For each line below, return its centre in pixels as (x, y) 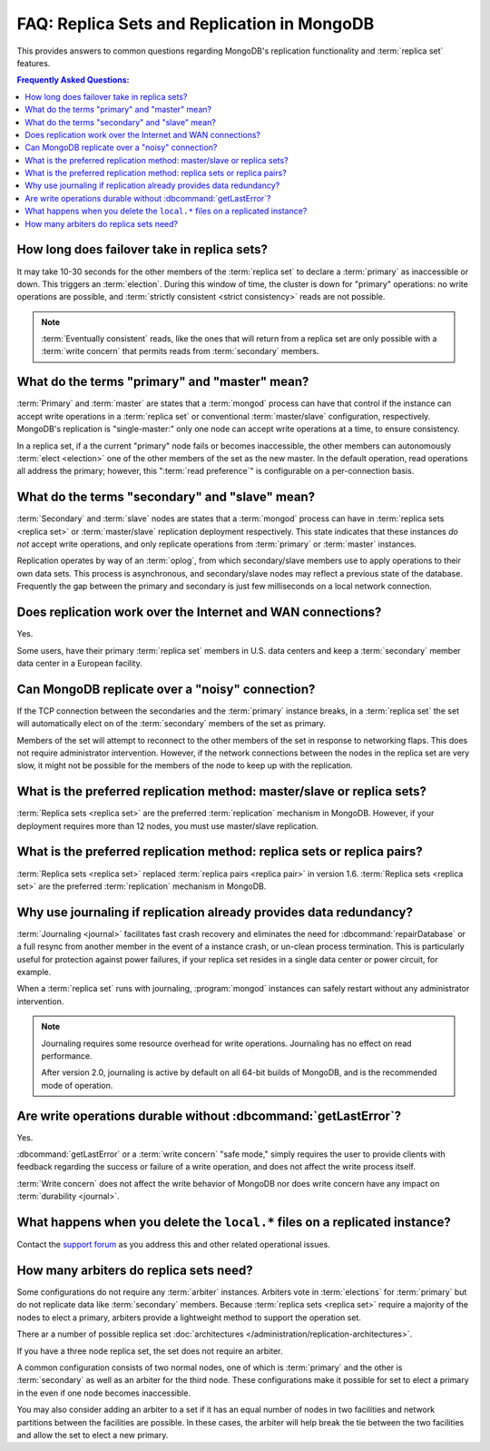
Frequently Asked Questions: (73, 80)
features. (34, 63)
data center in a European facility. (79, 663)
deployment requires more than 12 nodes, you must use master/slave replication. (168, 825)
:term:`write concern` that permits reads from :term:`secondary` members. (180, 351)
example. (34, 972)
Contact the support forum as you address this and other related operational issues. (173, 1245)
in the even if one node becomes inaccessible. (103, 1393)
